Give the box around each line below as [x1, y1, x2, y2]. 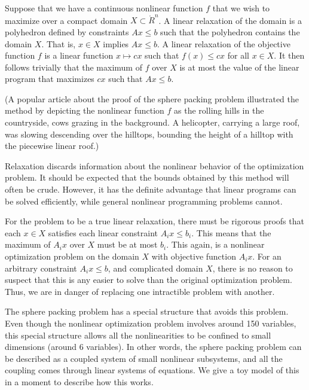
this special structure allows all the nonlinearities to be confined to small [5, 328, 271, 341]
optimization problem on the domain [5, 250, 139, 262]
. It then [274, 49, 305, 62]
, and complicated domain [108, 261, 203, 274]
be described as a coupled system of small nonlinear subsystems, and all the [5, 352, 283, 364]
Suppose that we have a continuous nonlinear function [5, 2, 203, 14]
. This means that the [191, 226, 271, 239]
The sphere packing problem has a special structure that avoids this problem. [5, 305, 289, 318]
